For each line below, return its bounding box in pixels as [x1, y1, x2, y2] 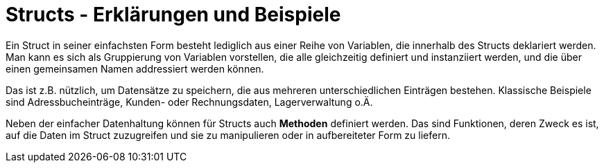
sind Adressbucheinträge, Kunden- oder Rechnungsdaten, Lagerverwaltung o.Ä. [6, 95, 373, 108]
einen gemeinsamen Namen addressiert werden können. [6, 62, 264, 75]
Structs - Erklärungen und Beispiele [6, 3, 341, 26]
